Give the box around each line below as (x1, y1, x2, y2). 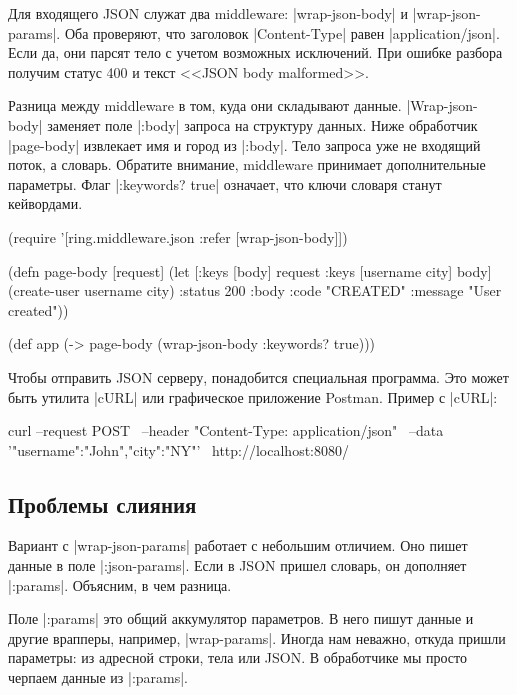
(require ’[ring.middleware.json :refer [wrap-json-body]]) (8, 226, 348, 247)
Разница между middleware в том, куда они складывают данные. (8, 95, 402, 116)
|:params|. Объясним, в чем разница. (8, 574, 232, 595)
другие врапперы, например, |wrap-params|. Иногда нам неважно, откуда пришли (8, 627, 506, 648)
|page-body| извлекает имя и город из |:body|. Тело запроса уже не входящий (8, 134, 481, 155)
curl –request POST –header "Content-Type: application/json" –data (8, 420, 444, 441)
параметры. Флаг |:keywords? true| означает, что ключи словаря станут (8, 173, 442, 194)
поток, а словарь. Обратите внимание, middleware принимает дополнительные (8, 154, 486, 175)
